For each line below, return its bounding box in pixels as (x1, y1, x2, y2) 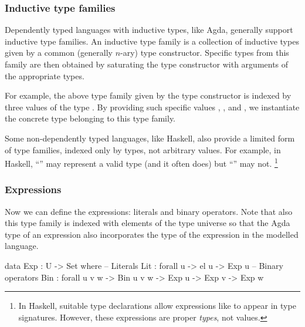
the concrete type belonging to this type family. (5, 112, 176, 124)
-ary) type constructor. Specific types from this (120, 46, 289, 59)
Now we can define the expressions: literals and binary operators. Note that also (5, 205, 293, 217)
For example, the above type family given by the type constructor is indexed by (5, 89, 292, 102)
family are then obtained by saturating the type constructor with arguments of (5, 58, 289, 70)
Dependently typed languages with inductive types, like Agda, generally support (5, 23, 293, 36)
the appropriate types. (5, 69, 84, 82)
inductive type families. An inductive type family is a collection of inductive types (5, 35, 299, 47)
